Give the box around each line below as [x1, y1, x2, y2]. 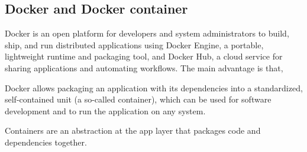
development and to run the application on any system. [5, 104, 206, 117]
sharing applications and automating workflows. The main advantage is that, [5, 61, 283, 74]
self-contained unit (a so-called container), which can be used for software [5, 93, 272, 105]
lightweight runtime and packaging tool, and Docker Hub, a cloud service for [5, 50, 283, 62]
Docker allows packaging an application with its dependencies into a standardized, [5, 81, 303, 94]
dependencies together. [5, 136, 87, 148]
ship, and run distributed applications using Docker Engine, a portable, [5, 38, 264, 51]
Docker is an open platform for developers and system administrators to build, [5, 27, 289, 39]
